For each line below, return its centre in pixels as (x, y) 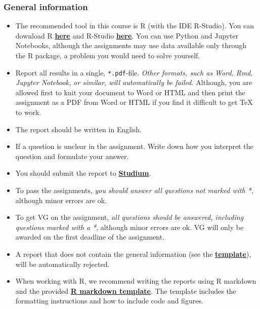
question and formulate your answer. (72, 156)
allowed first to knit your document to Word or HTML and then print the (130, 92)
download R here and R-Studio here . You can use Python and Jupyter (127, 35)
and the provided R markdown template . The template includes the (126, 291)
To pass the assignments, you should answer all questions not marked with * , (134, 190)
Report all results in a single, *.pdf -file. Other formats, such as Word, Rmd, (134, 72)
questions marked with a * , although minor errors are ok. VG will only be (129, 227)
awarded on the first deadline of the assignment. (90, 237)
